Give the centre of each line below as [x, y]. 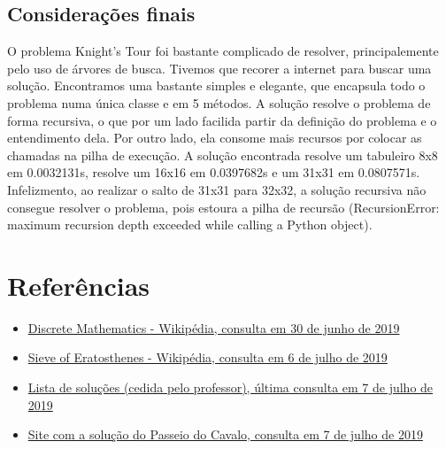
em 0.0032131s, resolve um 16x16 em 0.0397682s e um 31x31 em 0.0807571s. [214, 172]
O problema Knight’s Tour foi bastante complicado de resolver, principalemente [223, 51]
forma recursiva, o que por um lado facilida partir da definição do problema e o [222, 120]
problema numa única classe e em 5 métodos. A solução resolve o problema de [219, 102]
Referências [79, 285]
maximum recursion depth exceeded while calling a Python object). [190, 224]
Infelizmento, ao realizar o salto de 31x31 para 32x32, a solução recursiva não [217, 189]
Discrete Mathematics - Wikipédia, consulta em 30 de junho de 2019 [214, 327]
